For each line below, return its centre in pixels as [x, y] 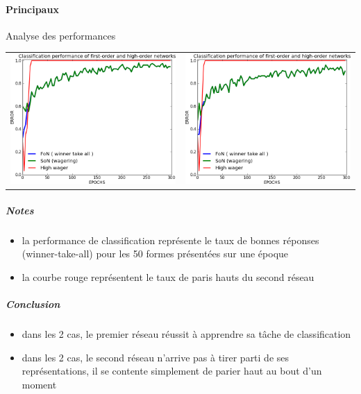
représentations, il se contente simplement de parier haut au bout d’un [172, 371]
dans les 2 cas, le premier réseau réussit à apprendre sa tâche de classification [186, 333]
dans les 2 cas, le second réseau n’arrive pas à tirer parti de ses [156, 357]
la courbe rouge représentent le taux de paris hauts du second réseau [168, 276]
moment [39, 384]
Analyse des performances [61, 35]
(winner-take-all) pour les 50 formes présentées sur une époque [155, 254]
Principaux [32, 9]
